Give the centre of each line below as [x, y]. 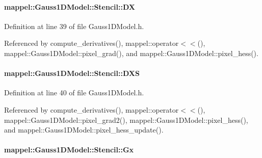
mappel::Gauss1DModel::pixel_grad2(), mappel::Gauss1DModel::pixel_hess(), [126, 120]
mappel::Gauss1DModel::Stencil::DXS [72, 73]
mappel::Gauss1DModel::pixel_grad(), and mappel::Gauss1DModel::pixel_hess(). [131, 53]
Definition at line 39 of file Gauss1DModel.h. [74, 26]
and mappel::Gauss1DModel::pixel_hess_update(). [84, 130]
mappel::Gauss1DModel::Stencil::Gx [69, 150]
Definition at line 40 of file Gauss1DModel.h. [74, 93]
